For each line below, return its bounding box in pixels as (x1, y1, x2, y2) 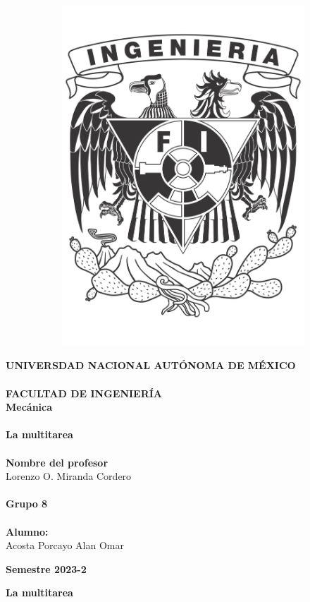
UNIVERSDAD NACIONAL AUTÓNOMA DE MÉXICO (6, 358, 296, 373)
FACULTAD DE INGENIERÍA (6, 385, 163, 400)
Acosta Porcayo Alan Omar (6, 538, 124, 553)
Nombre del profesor (6, 454, 108, 469)
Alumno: (6, 524, 49, 538)
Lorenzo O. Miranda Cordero (6, 469, 132, 483)
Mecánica (6, 399, 53, 414)
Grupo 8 (6, 496, 48, 511)
